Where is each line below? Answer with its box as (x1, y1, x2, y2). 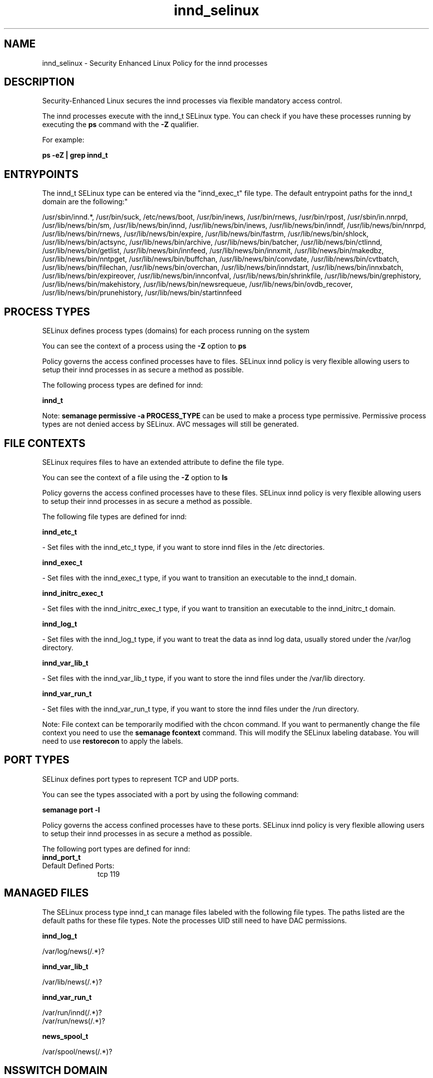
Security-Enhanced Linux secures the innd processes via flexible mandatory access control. (42, 96, 342, 105)
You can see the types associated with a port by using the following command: (42, 790, 299, 799)
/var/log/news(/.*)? (42, 946, 105, 955)
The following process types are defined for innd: (42, 381, 203, 390)
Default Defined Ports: (42, 861, 115, 870)
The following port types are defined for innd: (42, 844, 190, 853)
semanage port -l (42, 805, 100, 814)
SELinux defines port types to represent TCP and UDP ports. (42, 774, 239, 783)
